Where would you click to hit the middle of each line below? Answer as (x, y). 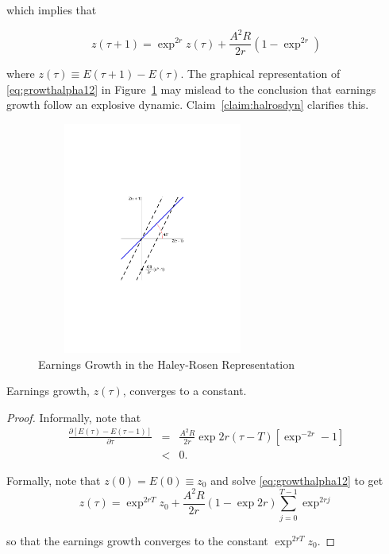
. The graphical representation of (260, 74)
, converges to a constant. (185, 391)
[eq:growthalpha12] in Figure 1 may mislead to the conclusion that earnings (191, 89)
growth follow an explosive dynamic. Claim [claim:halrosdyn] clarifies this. (188, 105)
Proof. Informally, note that (74, 417)
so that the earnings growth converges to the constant (137, 540)
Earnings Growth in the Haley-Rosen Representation (167, 364)
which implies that (52, 10)
